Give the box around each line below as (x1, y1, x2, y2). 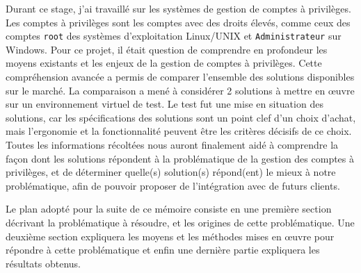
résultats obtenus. (6, 256, 81, 270)
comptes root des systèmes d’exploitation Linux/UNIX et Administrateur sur (6, 28, 342, 43)
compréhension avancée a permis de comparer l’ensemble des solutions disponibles (6, 69, 355, 84)
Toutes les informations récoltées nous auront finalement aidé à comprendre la (6, 138, 339, 151)
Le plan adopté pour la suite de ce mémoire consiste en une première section (6, 201, 332, 216)
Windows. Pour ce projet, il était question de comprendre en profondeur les (6, 42, 328, 56)
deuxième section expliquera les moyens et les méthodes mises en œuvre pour (6, 229, 335, 243)
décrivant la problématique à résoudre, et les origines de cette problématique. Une (6, 215, 355, 229)
